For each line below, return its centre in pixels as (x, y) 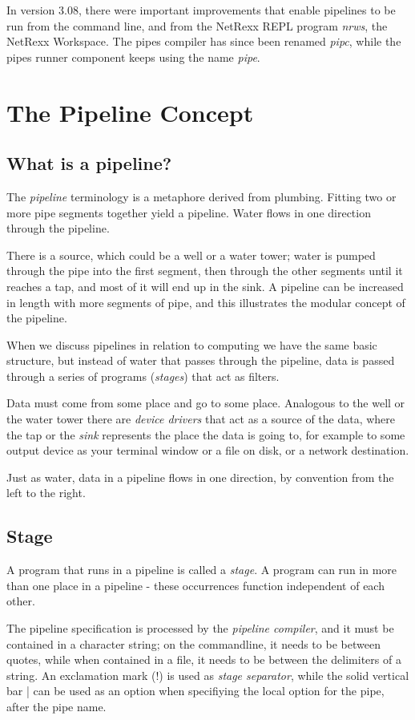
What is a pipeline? (89, 163)
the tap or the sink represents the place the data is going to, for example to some (206, 434)
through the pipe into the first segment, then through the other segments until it (205, 271)
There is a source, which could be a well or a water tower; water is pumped (191, 255)
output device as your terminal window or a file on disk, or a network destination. (208, 450)
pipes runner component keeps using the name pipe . (133, 57)
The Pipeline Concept (130, 112)
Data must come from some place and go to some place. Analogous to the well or (206, 403)
